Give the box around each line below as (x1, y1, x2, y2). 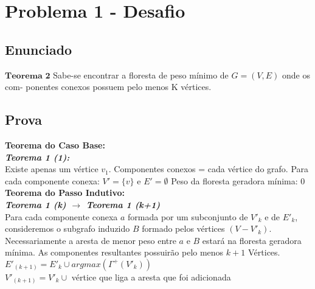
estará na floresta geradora (202, 234, 302, 246)
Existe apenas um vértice (5, 162, 99, 175)
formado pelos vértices (142, 222, 225, 235)
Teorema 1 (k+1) (86, 198, 161, 211)
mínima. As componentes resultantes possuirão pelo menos (5, 246, 224, 259)
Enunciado (5, 40, 72, 58)
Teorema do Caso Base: (5, 138, 105, 151)
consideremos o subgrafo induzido (5, 222, 130, 235)
